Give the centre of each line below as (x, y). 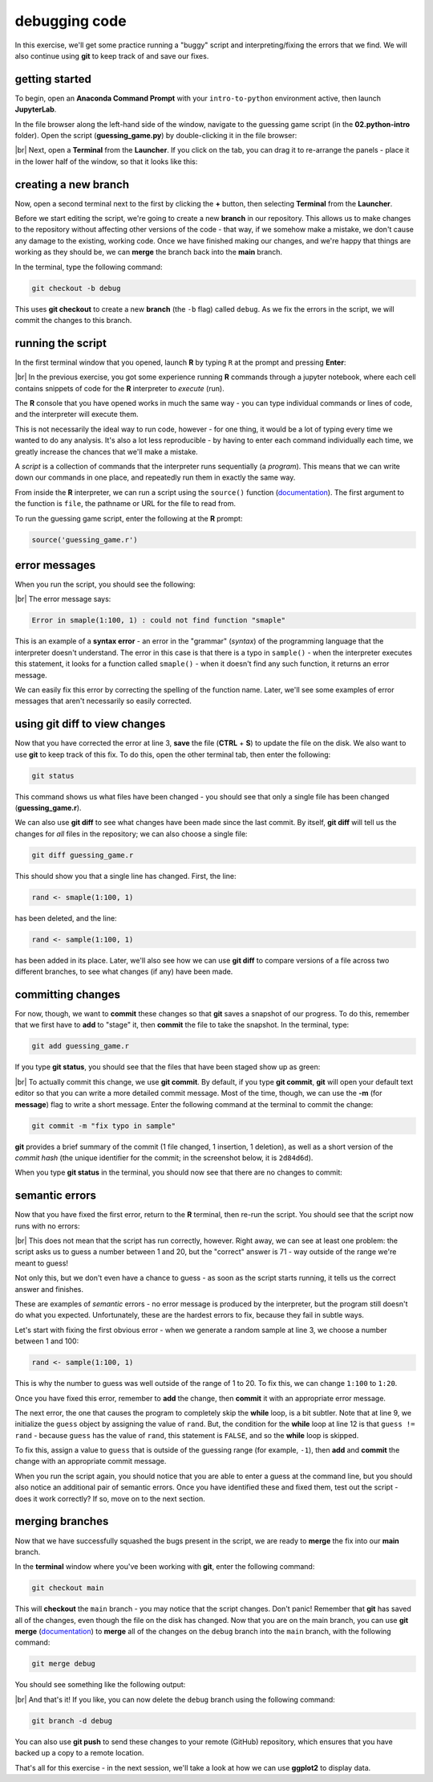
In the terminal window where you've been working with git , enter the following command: (165, 1567)
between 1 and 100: (47, 1341)
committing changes (67, 994)
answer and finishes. (49, 1289)
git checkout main (68, 1588)
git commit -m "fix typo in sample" (104, 1126)
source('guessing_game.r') (85, 540)
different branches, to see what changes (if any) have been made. (124, 971)
